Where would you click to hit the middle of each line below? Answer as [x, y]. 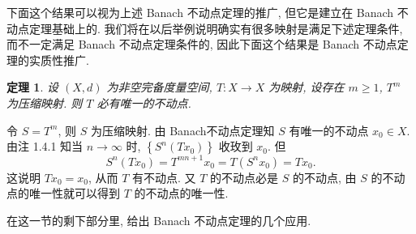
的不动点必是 [244, 177]
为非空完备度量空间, [159, 87]
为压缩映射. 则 [45, 102]
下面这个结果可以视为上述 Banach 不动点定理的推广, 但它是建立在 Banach [200, 12]
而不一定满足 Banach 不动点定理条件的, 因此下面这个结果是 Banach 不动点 [202, 44]
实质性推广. [59, 60]
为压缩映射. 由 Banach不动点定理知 [182, 130]
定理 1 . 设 [32, 87]
